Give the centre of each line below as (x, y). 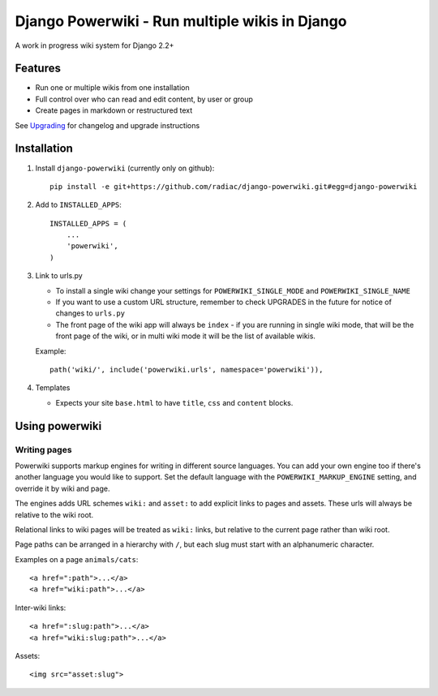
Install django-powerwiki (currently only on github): (125, 168)
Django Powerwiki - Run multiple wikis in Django (181, 21)
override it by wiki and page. (62, 488)
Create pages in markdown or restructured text (114, 110)
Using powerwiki (58, 426)
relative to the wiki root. (54, 514)
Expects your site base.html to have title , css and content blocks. (174, 402)
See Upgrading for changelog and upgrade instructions (107, 125)
